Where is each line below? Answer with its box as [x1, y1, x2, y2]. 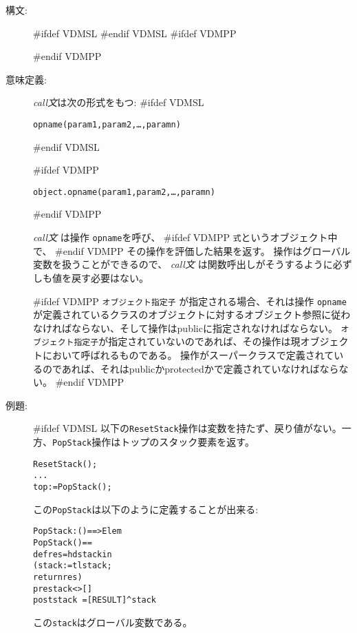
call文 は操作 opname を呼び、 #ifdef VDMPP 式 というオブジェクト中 [33, 230, 338, 245]
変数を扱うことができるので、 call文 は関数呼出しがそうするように [33, 257, 333, 271]
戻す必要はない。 [71, 270, 149, 284]
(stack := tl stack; [33, 561, 112, 571]
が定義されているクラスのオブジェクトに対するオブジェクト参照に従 [33, 307, 341, 322]
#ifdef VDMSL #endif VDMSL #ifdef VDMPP [33, 25, 237, 40]
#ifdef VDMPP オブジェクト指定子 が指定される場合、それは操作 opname [33, 293, 347, 308]
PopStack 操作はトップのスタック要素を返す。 [52, 435, 255, 449]
